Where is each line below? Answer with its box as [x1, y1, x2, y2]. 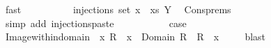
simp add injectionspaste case [5, 15, 187, 30]
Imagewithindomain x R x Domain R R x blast [5, 29, 266, 44]
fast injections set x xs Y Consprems [5, 2, 231, 16]
